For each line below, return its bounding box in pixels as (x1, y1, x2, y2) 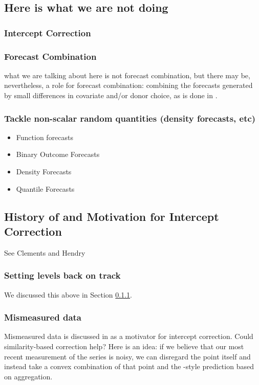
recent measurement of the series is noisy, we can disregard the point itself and (4, 351, 251, 361)
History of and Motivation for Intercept (4, 208, 219, 224)
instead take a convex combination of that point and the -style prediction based (4, 361, 254, 372)
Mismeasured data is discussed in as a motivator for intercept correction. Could (4, 331, 253, 342)
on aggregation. (4, 371, 53, 381)
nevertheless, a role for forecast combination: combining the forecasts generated (4, 80, 253, 90)
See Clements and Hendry (4, 247, 85, 258)
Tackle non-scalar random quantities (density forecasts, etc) (4, 111, 256, 124)
